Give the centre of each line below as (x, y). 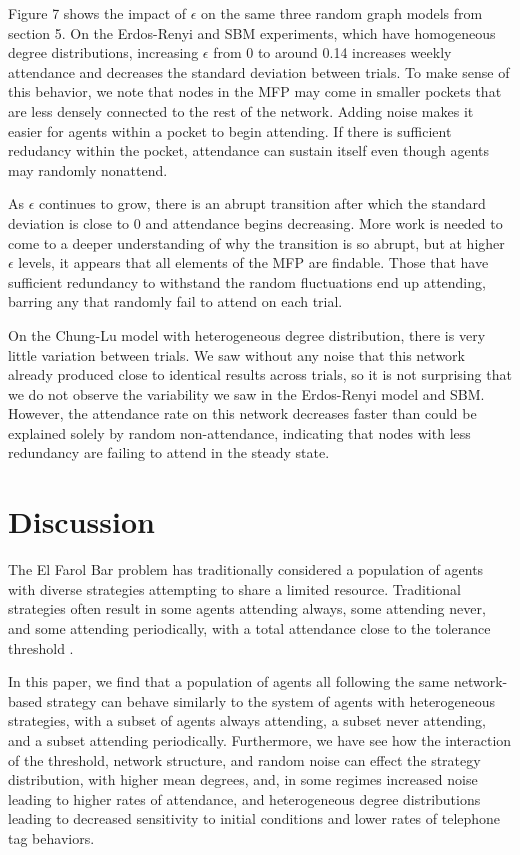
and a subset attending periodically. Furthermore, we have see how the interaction (260, 739)
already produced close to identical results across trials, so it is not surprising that (260, 374)
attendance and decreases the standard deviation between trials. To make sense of (259, 71)
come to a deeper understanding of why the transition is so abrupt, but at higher (256, 242)
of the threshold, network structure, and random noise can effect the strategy (244, 759)
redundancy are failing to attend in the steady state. (169, 452)
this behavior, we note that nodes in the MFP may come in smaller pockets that (255, 91)
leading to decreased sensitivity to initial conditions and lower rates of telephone (254, 818)
